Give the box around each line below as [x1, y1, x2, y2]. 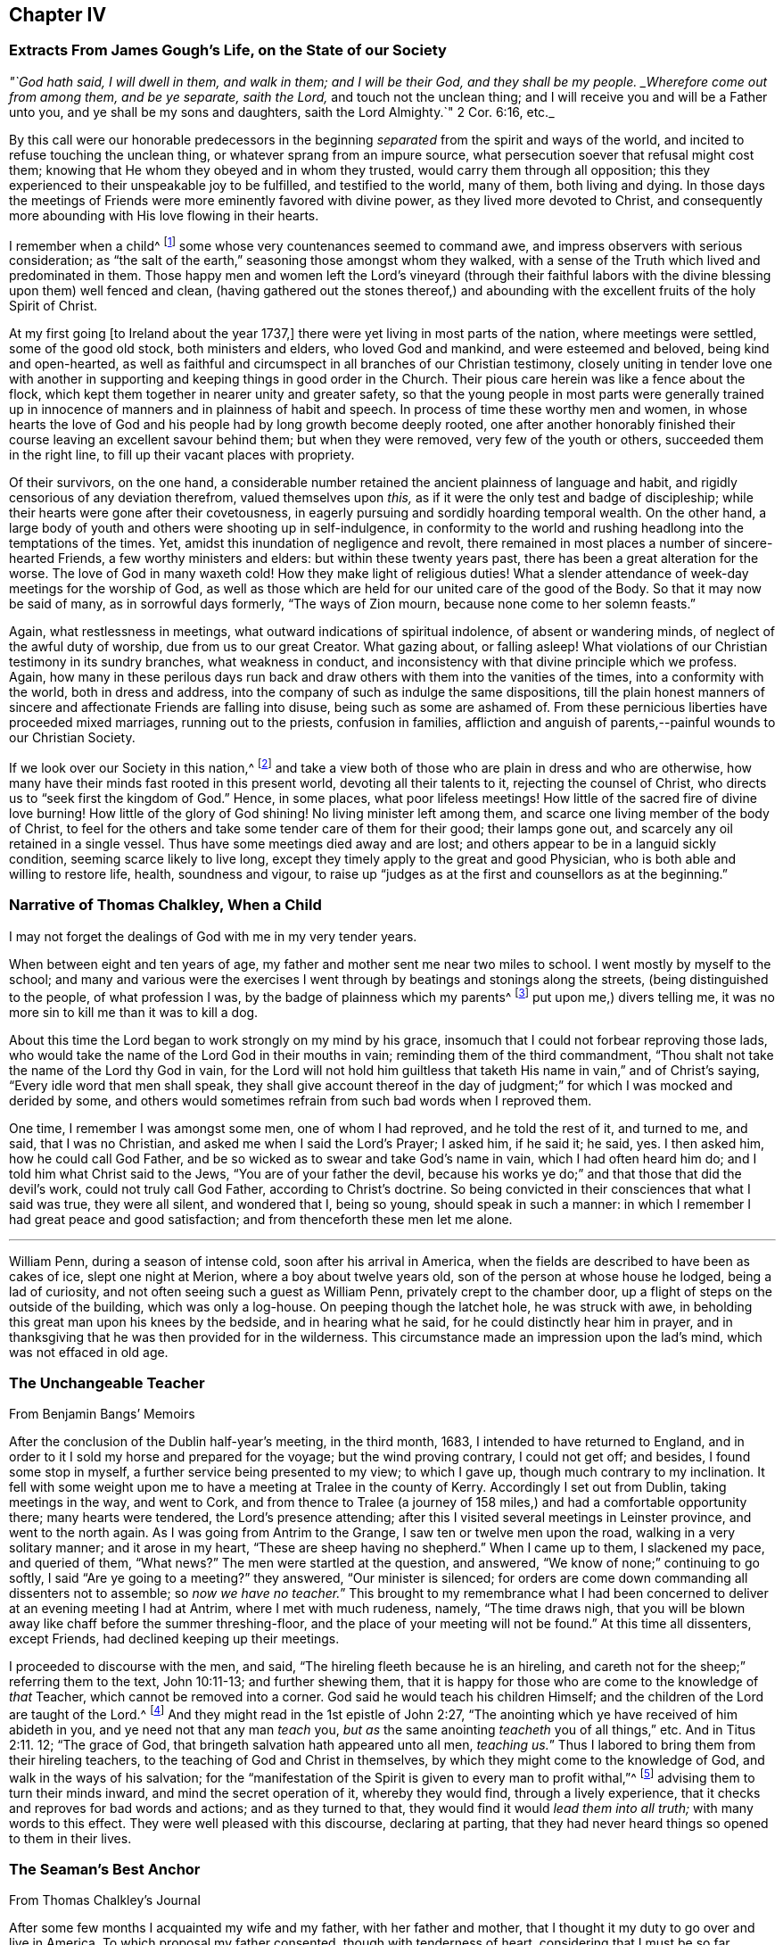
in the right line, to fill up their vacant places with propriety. [9, 447, 355, 463]
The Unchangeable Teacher [9, 1373, 205, 1392]
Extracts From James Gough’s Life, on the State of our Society [9, 41, 447, 60]
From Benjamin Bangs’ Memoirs [9, 1406, 195, 1422]
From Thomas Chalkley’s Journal [9, 1892, 201, 1908]
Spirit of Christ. [9, 298, 98, 314]
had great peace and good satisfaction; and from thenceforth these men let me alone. [9, 1211, 513, 1227]
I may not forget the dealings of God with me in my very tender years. [9, 928, 417, 944]
